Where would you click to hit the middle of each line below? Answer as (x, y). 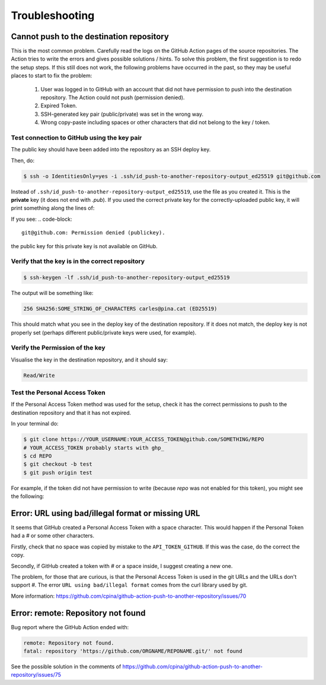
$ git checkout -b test (58, 464)
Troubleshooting (53, 15)
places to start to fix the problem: (52, 76)
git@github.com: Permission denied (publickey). (93, 233)
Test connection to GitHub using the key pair (76, 138)
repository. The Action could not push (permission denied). (113, 97)
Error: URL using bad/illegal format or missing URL (106, 513)
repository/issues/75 (36, 675)
